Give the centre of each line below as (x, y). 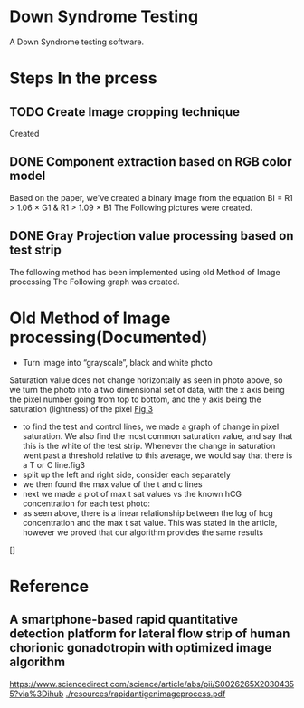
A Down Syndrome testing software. (77, 42)
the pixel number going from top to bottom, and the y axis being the (135, 399)
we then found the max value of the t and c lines (112, 484)
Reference (49, 586)
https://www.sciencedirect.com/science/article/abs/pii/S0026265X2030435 (152, 684)
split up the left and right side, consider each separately (126, 474)
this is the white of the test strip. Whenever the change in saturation (149, 445)
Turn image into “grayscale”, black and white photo (117, 362)
